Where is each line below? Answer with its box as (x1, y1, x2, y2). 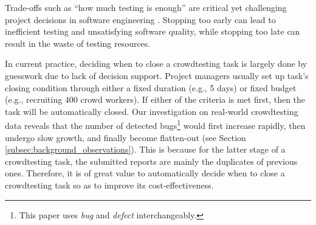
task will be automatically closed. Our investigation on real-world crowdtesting (5, 105, 298, 117)
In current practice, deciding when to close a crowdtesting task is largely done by (5, 57, 307, 70)
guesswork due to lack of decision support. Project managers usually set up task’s (5, 69, 309, 81)
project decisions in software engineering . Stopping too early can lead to (5, 13, 276, 26)
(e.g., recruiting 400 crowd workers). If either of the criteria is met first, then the (5, 93, 306, 106)
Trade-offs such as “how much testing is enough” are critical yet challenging (5, 1, 287, 13)
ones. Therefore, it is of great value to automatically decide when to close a (5, 167, 285, 179)
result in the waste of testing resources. (5, 36, 151, 49)
